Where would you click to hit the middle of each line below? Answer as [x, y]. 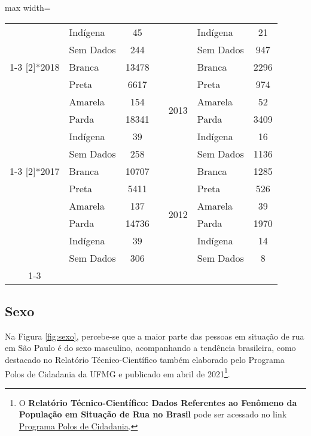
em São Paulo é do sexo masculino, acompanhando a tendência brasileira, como [150, 348]
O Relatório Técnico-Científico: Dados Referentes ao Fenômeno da [158, 402]
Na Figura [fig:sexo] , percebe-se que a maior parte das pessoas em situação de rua [155, 336]
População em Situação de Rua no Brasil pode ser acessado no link [153, 414]
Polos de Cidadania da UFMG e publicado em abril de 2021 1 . [118, 373]
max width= [28, 7]
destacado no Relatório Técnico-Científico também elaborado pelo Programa [145, 359]
